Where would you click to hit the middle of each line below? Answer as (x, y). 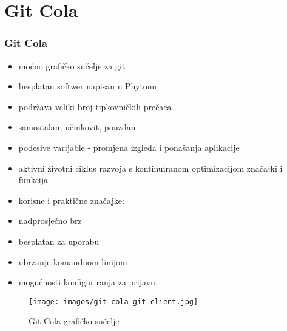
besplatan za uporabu (59, 241)
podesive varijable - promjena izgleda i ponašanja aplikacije (129, 147)
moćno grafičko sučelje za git (72, 65)
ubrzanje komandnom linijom (73, 261)
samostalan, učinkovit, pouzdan (77, 127)
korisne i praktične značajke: (71, 200)
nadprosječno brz (50, 221)
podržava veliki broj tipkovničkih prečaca (95, 106)
